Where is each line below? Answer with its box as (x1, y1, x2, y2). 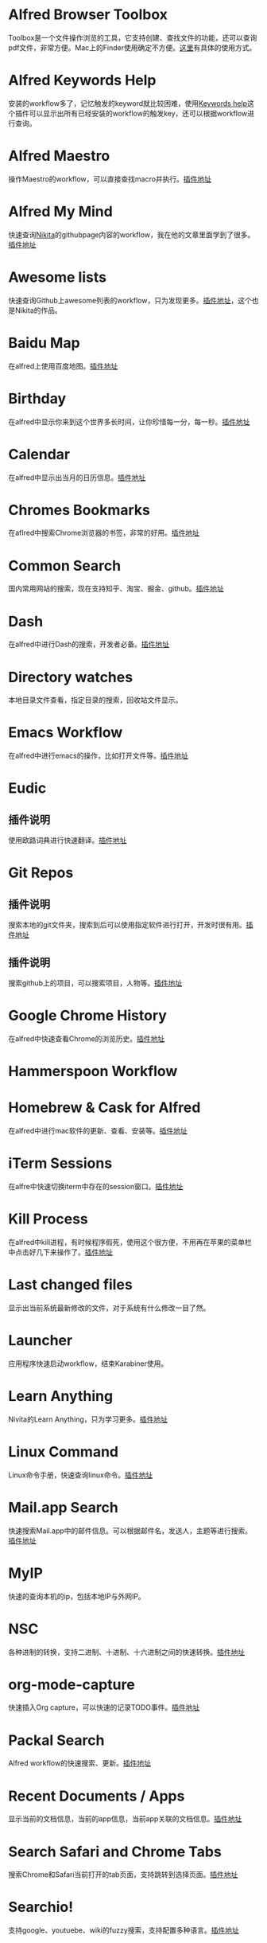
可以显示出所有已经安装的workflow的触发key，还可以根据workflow (29, 108, 248, 118)
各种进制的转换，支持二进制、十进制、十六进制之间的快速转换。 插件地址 (8, 1647, 245, 1656)
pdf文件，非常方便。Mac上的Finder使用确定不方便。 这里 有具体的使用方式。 (8, 42, 257, 53)
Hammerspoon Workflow (8, 1063, 178, 1080)
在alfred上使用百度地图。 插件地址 (8, 361, 118, 371)
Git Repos (8, 864, 74, 882)
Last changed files (8, 1276, 133, 1294)
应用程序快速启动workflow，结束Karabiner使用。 (8, 1359, 168, 1368)
